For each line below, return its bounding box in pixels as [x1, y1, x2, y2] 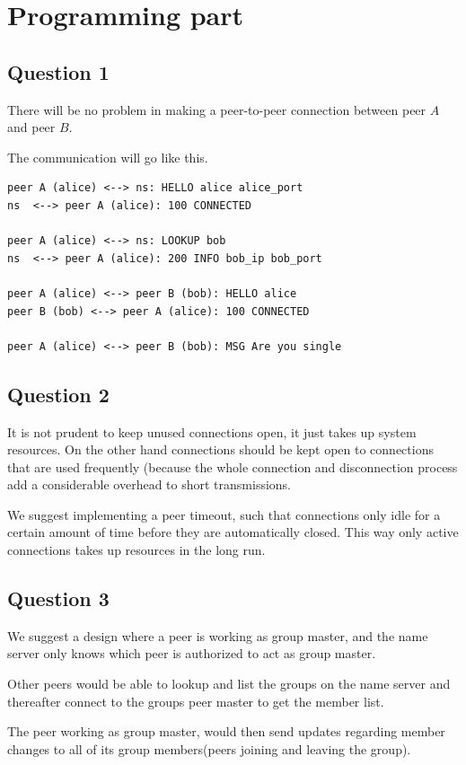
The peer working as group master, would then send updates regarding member [7, 722, 445, 741]
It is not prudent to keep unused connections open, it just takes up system [7, 422, 417, 441]
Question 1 [7, 57, 110, 85]
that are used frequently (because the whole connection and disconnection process [7, 457, 458, 476]
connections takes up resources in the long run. [7, 541, 266, 559]
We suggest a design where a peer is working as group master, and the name [7, 626, 428, 645]
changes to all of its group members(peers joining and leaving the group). [7, 739, 411, 758]
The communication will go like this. [7, 147, 208, 166]
